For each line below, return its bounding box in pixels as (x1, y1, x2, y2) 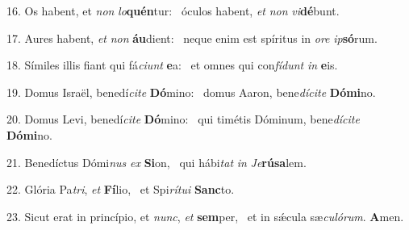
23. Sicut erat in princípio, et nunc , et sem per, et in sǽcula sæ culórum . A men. (6, 207, 404, 224)
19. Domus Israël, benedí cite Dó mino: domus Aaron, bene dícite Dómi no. (6, 83, 376, 100)
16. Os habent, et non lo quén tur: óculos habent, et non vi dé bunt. (6, 2, 340, 19)
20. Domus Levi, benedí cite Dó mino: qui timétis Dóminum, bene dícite (6, 111, 360, 128)
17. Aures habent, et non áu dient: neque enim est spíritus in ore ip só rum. (6, 29, 378, 46)
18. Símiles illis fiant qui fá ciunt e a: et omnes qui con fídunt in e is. (6, 56, 338, 73)
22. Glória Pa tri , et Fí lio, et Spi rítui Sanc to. (6, 181, 235, 198)
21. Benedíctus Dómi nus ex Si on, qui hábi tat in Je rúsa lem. (6, 153, 307, 170)
